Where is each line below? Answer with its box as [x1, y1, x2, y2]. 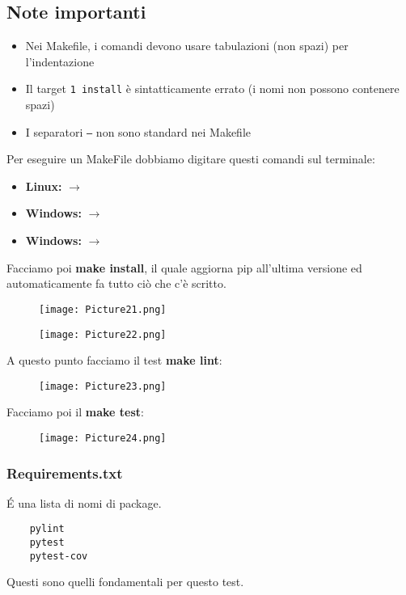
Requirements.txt [6, 462, 123, 483]
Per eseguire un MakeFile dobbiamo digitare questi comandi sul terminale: [6, 150, 375, 167]
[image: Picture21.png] [39, 303, 167, 315]
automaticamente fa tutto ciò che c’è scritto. [6, 275, 226, 292]
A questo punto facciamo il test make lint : [6, 352, 222, 369]
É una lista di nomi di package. [6, 494, 162, 511]
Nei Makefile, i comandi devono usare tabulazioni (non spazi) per [25, 37, 349, 54]
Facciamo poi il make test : [6, 403, 144, 420]
